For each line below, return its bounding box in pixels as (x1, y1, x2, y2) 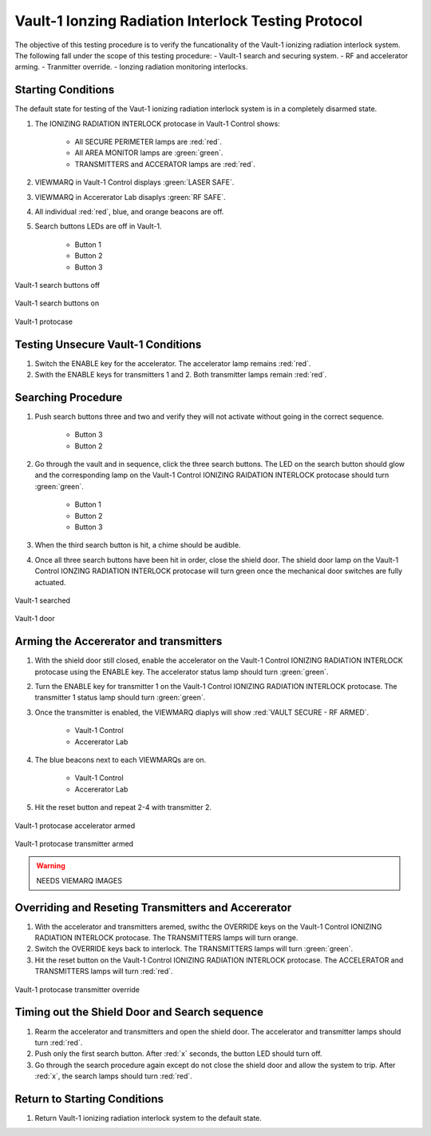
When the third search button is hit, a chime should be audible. (34, 540, 241, 550)
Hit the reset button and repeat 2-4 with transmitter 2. (34, 803, 212, 812)
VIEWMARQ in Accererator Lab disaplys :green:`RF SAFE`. (34, 192, 226, 201)
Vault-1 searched (14, 596, 71, 605)
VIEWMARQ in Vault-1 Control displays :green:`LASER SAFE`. (34, 177, 235, 187)
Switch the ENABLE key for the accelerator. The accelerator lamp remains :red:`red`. (34, 358, 311, 368)
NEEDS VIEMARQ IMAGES (36, 875, 123, 885)
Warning (36, 861, 65, 871)
